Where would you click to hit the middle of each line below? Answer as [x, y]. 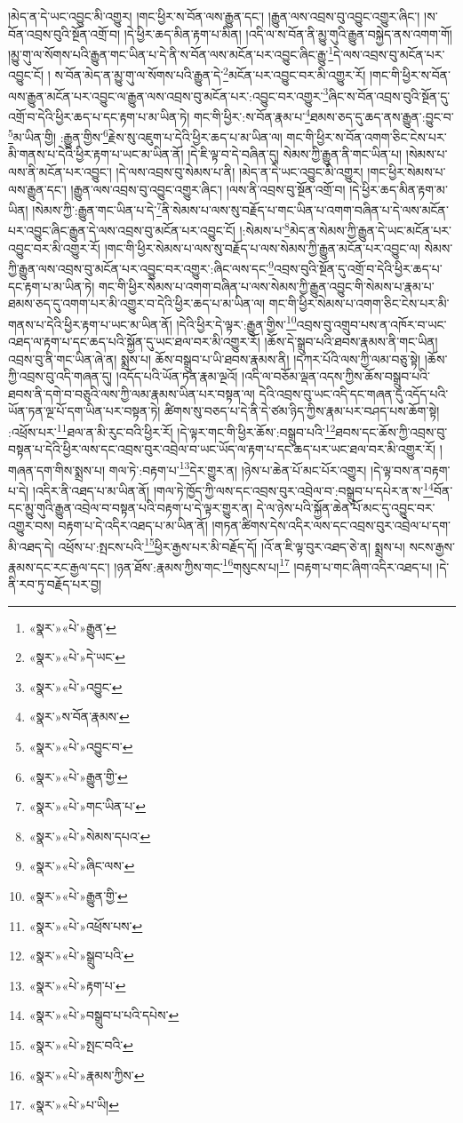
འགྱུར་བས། [31, 525]
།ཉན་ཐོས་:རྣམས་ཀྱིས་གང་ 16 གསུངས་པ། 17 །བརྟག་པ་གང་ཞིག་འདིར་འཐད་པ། [273, 565]
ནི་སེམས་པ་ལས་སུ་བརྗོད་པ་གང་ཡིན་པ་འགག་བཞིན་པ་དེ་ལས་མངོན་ [305, 209]
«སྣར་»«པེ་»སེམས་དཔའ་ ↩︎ [90, 836]
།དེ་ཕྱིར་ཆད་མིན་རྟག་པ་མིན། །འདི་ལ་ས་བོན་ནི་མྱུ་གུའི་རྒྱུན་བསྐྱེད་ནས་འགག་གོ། [288, 33]
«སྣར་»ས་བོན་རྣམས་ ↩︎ [79, 717]
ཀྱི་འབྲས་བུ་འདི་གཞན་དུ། [60, 376]
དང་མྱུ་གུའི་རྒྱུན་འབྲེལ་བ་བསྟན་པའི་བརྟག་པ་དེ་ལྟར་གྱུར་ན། [131, 508]
